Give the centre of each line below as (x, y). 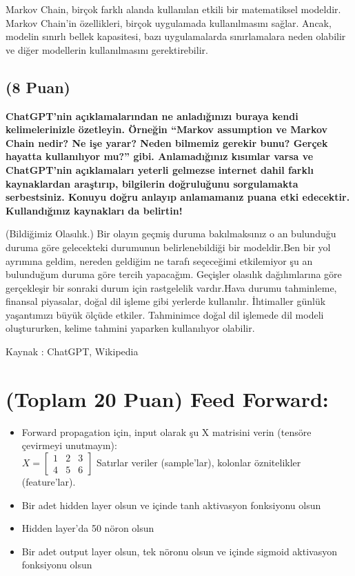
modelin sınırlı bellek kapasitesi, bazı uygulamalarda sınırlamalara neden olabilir (176, 36)
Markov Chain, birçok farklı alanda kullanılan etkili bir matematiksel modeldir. (173, 9)
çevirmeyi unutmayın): (69, 445)
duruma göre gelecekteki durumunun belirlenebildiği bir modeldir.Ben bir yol (168, 247)
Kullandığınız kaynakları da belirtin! (94, 210)
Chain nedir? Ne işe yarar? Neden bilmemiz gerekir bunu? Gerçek (167, 142)
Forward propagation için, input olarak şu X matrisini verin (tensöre (166, 431)
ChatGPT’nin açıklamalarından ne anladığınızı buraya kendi (152, 116)
